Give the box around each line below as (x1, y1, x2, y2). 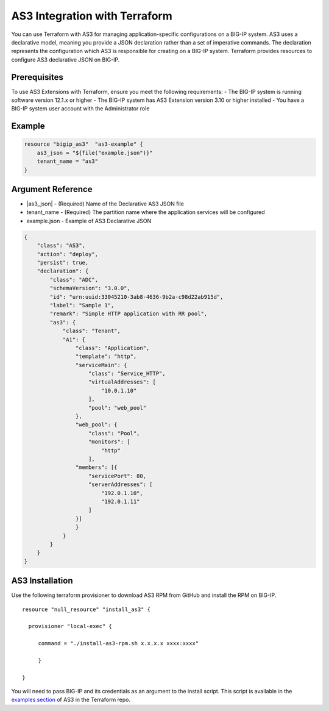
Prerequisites (11, 72, 63, 82)
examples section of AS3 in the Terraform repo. (11, 696, 131, 704)
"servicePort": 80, (88, 473, 146, 479)
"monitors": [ (88, 438, 130, 445)
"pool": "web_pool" (88, 404, 146, 411)
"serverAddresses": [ (88, 481, 153, 488)
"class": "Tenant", (62, 327, 121, 335)
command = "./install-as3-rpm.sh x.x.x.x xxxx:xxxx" (38, 640, 199, 647)
